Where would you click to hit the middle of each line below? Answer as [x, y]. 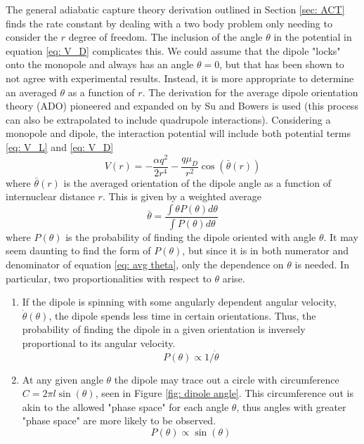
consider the [32, 37]
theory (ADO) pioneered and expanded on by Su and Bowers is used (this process [182, 106]
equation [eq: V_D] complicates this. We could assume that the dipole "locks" [173, 50]
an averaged [31, 92]
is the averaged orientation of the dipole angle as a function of [197, 182]
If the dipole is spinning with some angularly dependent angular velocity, [179, 302]
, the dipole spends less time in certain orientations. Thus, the [182, 315]
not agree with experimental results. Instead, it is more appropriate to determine [180, 78]
